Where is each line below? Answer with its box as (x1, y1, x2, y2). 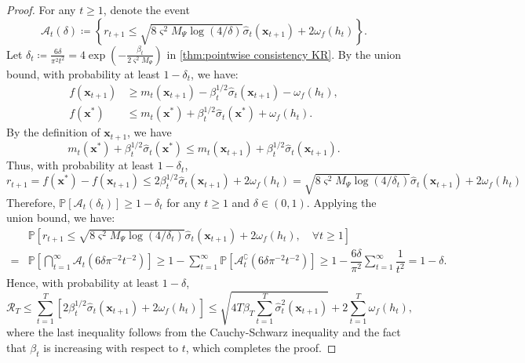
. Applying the (306, 194, 377, 210)
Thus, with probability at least (6, 157, 155, 173)
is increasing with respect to (43, 339, 179, 356)
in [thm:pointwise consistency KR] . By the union (166, 45, 402, 62)
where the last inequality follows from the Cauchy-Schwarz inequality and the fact (6, 324, 401, 340)
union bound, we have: (6, 209, 115, 226)
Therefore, (6, 194, 56, 210)
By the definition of (6, 124, 100, 140)
